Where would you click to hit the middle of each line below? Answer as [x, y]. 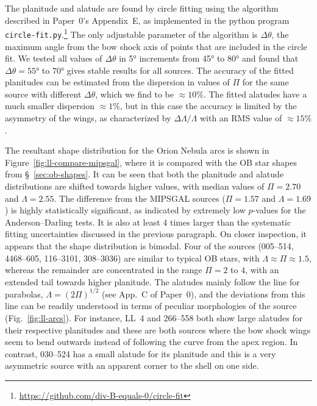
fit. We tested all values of [54, 58]
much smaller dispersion [50, 106]
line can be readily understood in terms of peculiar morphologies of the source [151, 306]
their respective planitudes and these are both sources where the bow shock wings [158, 329]
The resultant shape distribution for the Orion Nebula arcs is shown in [137, 150]
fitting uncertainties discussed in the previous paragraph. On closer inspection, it [156, 234]
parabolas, [24, 294]
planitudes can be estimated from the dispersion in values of [117, 82]
